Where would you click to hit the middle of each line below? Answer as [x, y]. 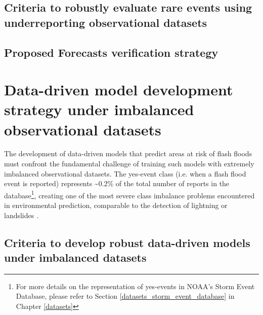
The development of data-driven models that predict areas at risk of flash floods [128, 153]
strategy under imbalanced [99, 109]
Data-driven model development [119, 90]
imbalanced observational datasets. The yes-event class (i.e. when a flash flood [125, 173]
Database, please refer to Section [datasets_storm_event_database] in [125, 296]
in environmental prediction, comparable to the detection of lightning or [116, 205]
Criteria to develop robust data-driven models [127, 242]
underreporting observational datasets [106, 22]
